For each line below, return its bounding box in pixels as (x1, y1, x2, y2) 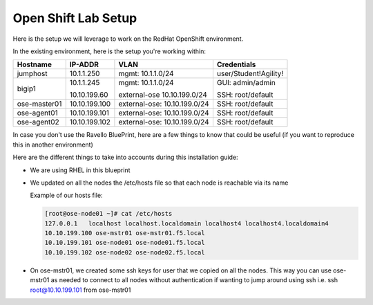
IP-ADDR (69, 59, 99, 69)
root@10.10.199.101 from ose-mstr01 (30, 286, 131, 294)
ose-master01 (17, 99, 62, 109)
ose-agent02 (17, 118, 60, 127)
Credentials (216, 59, 256, 69)
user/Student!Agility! (216, 69, 284, 79)
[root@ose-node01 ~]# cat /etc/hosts (44, 210, 173, 218)
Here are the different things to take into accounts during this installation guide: (12, 153, 238, 162)
